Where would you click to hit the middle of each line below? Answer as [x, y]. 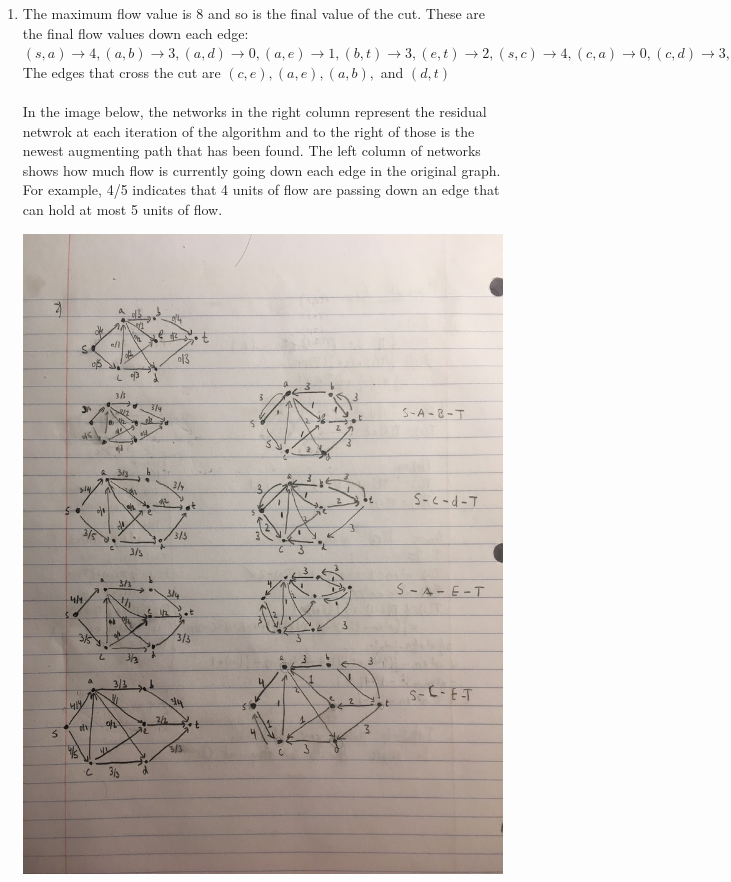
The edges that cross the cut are [121, 71]
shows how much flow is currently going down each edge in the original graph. [261, 169]
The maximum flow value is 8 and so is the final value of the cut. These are [254, 13]
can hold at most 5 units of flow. [122, 208]
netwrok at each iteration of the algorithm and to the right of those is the [248, 130]
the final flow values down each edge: [135, 32]
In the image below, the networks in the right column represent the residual [254, 110]
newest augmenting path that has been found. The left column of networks [251, 150]
